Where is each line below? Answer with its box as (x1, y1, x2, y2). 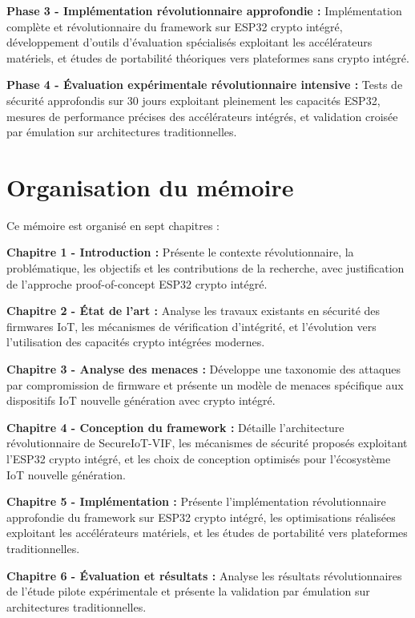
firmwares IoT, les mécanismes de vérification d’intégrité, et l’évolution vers (6, 317, 377, 334)
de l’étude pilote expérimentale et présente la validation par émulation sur (6, 583, 370, 600)
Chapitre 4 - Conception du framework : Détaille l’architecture (6, 418, 344, 435)
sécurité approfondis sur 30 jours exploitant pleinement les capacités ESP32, (6, 91, 381, 108)
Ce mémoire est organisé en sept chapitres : (6, 216, 220, 233)
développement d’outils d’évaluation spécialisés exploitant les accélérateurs (6, 34, 373, 50)
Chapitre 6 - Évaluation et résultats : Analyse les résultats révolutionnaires (6, 567, 402, 584)
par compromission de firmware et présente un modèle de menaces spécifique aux (6, 376, 404, 393)
